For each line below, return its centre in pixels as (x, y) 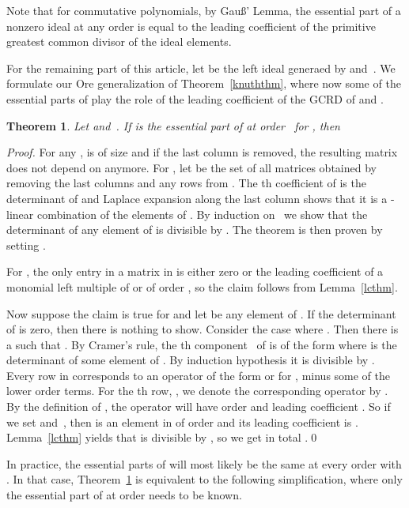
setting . (26, 245)
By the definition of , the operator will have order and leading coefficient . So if (199, 406)
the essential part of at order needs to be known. (124, 495)
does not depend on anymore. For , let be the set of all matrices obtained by (191, 167)
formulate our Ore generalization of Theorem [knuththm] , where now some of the (204, 83)
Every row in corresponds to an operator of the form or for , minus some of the (199, 375)
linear (20, 214)
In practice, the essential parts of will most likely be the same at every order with (204, 463)
